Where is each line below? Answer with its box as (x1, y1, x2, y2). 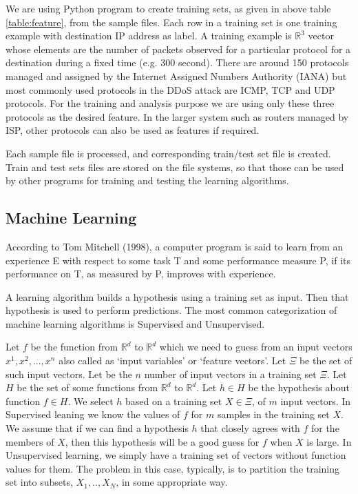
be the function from (30, 339, 118, 354)
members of (6, 434, 54, 448)
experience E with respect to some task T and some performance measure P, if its (6, 253, 351, 267)
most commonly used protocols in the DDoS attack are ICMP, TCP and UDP (6, 82, 335, 97)
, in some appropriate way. (116, 475, 228, 489)
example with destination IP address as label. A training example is (6, 28, 292, 43)
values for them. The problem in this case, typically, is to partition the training (6, 461, 340, 475)
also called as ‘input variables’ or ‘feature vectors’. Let (59, 353, 286, 368)
